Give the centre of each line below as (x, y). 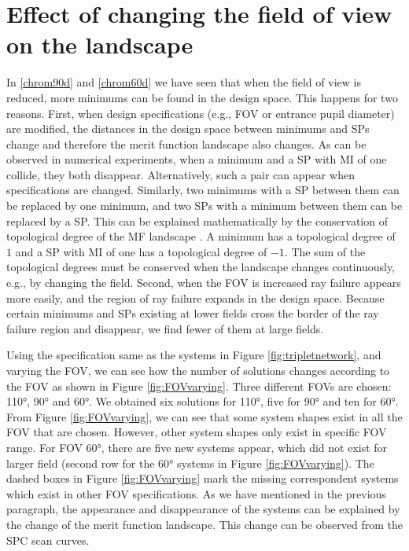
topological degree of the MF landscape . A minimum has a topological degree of (201, 236)
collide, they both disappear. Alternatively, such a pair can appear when (181, 174)
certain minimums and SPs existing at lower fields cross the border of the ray (193, 313)
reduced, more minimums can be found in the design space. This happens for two (202, 97)
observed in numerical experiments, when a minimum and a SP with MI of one (197, 159)
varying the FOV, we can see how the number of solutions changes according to (198, 370)
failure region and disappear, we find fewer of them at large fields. (165, 328)
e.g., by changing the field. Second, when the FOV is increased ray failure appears (204, 283)
